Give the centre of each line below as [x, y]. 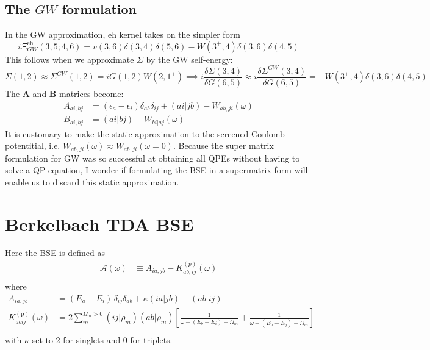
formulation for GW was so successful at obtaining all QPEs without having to [152, 158]
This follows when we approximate [70, 59]
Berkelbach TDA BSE [99, 223]
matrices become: [91, 93]
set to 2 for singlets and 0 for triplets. [102, 339]
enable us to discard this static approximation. [92, 181]
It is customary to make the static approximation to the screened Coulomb [145, 133]
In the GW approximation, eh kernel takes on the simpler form [123, 34]
